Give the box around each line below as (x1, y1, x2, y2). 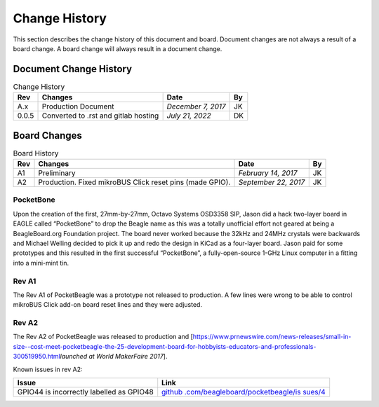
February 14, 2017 (238, 168, 298, 178)
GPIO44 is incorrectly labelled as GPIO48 (17, 387, 154, 397)
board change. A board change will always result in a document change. (13, 44, 222, 53)
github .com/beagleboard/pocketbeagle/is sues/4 (161, 387, 326, 397)
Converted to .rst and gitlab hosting (41, 111, 159, 120)
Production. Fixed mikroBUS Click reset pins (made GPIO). (38, 177, 231, 187)
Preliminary (38, 168, 77, 178)
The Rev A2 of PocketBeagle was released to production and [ (13, 333, 193, 341)
